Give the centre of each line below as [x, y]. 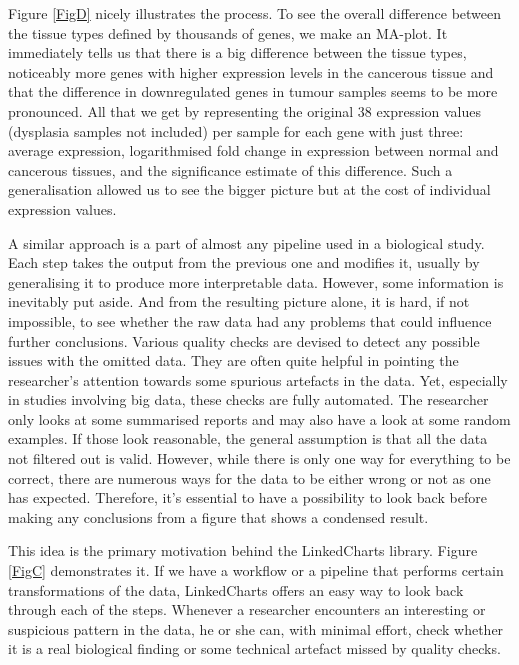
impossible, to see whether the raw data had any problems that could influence [250, 320]
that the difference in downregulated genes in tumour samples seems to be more [253, 91]
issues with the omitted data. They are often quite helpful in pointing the [233, 360]
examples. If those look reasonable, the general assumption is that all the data [248, 438]
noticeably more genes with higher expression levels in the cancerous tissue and [251, 71]
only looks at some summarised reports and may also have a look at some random [259, 418]
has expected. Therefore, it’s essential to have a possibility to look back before [247, 497]
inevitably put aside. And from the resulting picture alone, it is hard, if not [239, 301]
